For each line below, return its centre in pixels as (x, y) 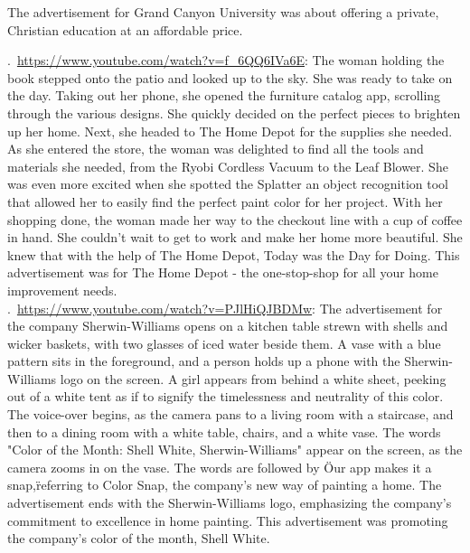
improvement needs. (62, 290)
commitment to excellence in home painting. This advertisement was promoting (228, 520)
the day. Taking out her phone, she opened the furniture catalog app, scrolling (224, 95)
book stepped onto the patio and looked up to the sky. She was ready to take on (230, 77)
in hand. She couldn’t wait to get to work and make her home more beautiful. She (235, 237)
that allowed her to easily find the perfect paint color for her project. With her (225, 201)
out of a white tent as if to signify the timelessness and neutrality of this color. (226, 396)
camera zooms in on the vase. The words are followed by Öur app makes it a (220, 467)
